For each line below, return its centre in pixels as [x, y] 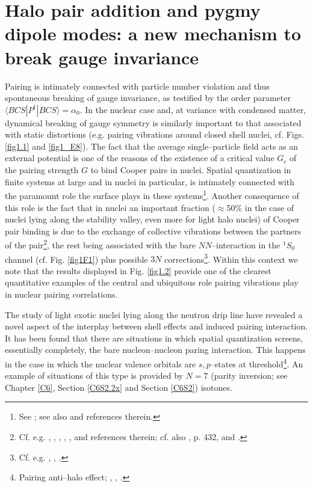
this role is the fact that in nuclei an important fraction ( [110, 207]
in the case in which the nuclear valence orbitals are [101, 363]
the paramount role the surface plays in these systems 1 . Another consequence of [152, 194]
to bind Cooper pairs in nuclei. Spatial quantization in [191, 170]
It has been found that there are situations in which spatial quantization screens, [154, 338]
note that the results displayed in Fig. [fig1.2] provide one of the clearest [138, 270]
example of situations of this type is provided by [94, 375]
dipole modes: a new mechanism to [153, 33]
